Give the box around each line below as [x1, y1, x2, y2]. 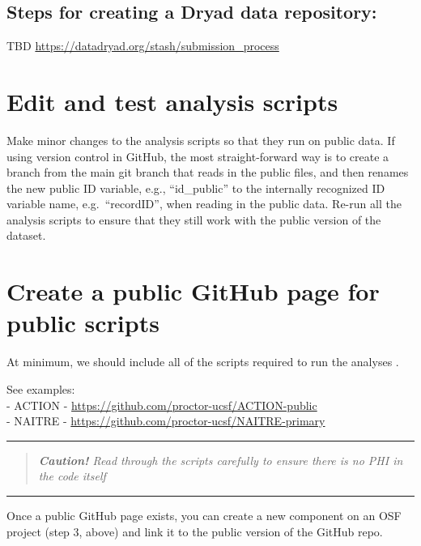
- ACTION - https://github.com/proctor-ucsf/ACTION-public [6, 396, 317, 413]
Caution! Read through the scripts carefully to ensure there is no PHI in [38, 451, 403, 468]
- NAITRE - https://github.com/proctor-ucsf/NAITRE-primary [6, 412, 325, 429]
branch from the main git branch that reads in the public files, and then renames [6, 164, 409, 181]
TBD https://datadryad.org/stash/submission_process [6, 37, 279, 54]
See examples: [6, 380, 75, 397]
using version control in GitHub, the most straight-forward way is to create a [6, 147, 389, 164]
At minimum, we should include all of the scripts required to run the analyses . [6, 353, 399, 370]
